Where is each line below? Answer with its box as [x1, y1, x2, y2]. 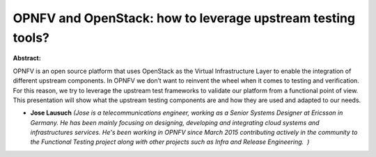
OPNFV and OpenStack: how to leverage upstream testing [13, 10, 355, 26]
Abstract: [13, 54, 41, 63]
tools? [13, 30, 50, 45]
